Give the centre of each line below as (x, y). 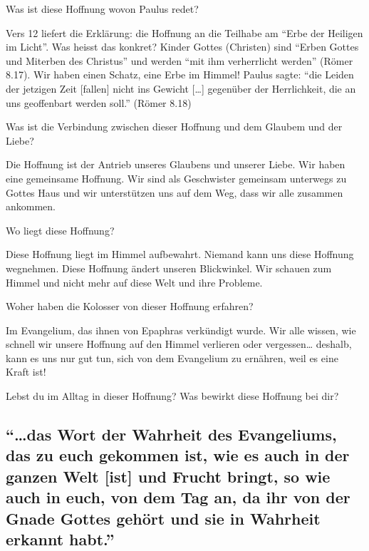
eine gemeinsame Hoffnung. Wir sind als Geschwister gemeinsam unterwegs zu (176, 178)
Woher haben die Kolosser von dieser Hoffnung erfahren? (130, 306)
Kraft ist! (26, 372)
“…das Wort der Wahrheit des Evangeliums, (171, 434)
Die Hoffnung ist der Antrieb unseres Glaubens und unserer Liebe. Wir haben (176, 164)
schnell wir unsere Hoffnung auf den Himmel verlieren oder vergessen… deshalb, (179, 344)
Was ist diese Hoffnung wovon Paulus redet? (102, 9)
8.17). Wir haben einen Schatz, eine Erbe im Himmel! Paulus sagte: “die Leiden (180, 74)
